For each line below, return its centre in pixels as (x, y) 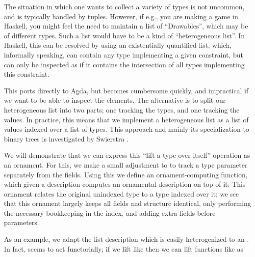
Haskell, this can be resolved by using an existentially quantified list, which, (118, 45)
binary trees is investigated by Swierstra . (66, 138)
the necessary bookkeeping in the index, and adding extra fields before (110, 213)
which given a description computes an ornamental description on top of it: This (125, 184)
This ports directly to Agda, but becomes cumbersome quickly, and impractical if (126, 90)
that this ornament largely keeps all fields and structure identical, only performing (127, 203)
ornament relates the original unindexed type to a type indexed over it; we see (122, 193)
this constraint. (27, 74)
